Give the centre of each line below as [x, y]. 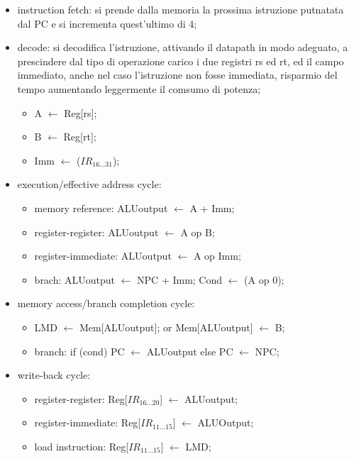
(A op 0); [264, 279]
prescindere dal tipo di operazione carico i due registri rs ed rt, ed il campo [181, 61]
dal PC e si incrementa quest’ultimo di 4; [107, 23]
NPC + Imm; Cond [180, 279]
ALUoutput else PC [190, 351]
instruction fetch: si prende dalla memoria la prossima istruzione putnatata [181, 9]
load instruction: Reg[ [82, 446]
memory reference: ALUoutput [101, 208]
